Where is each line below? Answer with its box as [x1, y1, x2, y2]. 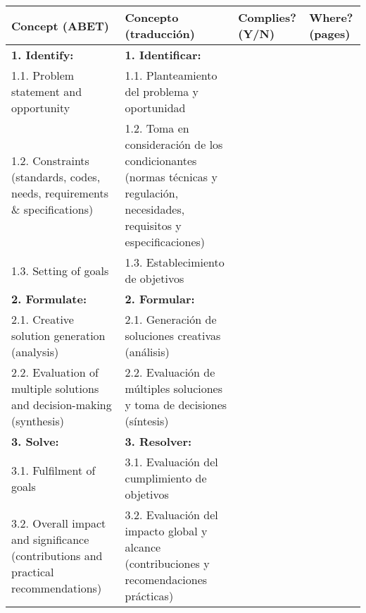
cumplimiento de [125, 470, 207, 486]
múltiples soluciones [125, 380, 223, 396]
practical [11, 563, 54, 580]
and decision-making [11, 396, 112, 413]
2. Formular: [125, 291, 195, 307]
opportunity [11, 99, 70, 116]
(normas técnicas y [125, 169, 217, 185]
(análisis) [125, 344, 170, 360]
